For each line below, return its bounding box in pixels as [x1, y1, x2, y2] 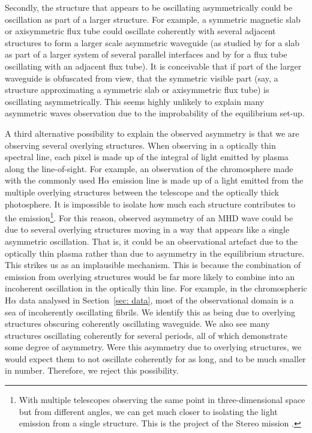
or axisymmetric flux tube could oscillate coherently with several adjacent [5, 25, 276, 37]
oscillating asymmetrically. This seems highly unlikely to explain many [5, 95, 265, 107]
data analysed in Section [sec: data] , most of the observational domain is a [19, 293, 294, 306]
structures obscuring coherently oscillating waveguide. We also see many [5, 317, 270, 330]
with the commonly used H [5, 174, 104, 187]
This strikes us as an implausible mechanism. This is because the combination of [5, 258, 301, 271]
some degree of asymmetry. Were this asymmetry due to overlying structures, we [5, 341, 302, 353]
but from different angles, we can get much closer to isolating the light [19, 405, 278, 417]
